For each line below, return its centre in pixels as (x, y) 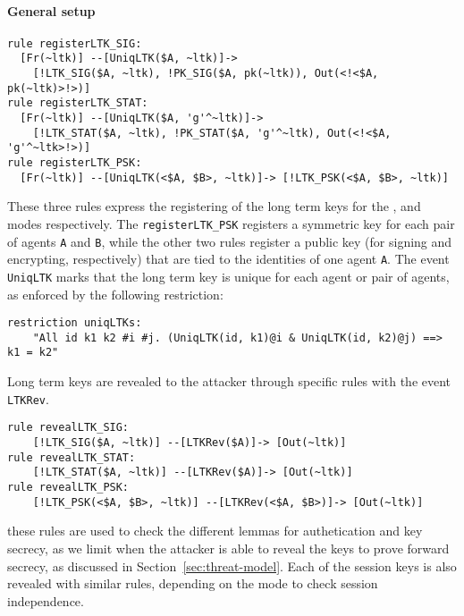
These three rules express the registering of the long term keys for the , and (214, 206)
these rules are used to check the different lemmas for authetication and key (215, 531)
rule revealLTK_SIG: (68, 428)
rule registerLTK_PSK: (75, 163)
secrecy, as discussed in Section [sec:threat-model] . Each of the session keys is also (232, 565)
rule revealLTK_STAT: (72, 457)
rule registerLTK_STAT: (78, 103)
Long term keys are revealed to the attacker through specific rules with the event (229, 381)
